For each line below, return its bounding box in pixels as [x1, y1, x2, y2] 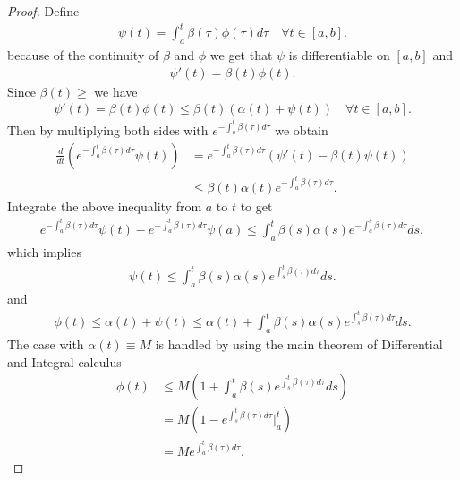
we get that [209, 45, 273, 64]
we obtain [275, 121, 328, 140]
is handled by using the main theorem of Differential [155, 335, 443, 354]
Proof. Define [7, 2, 80, 20]
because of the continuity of [7, 45, 159, 64]
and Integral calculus [7, 352, 122, 371]
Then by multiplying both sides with [7, 121, 209, 140]
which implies [7, 243, 81, 261]
